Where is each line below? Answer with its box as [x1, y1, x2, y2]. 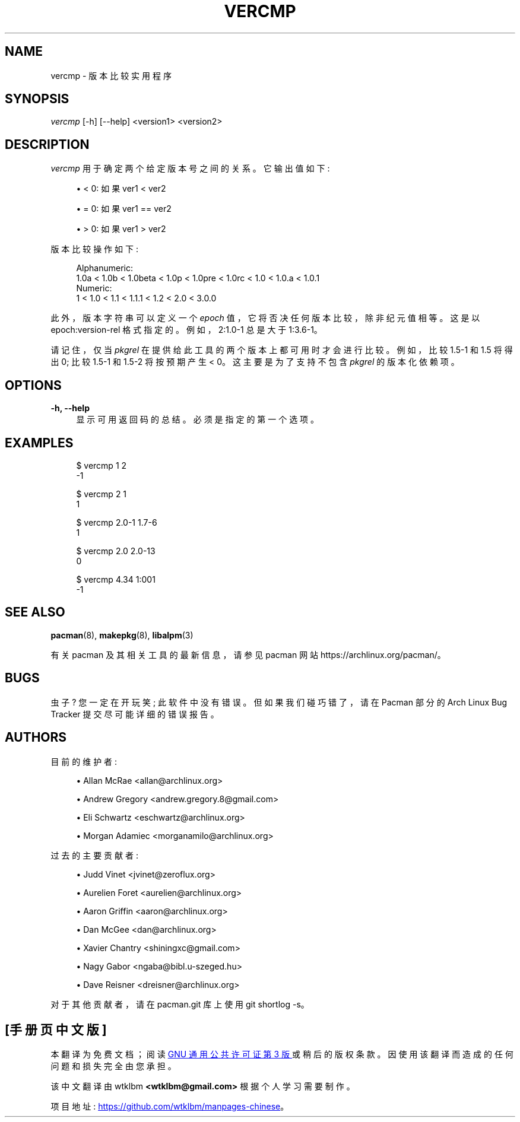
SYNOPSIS [5, 91, 69, 107]
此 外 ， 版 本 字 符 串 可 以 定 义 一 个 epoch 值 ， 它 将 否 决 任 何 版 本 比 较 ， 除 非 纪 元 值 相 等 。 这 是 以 [50, 313, 480, 323]
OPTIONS [5, 377, 62, 393]
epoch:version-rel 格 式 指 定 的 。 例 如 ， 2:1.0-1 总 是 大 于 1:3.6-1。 [50, 325, 322, 335]
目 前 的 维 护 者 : [50, 756, 118, 767]
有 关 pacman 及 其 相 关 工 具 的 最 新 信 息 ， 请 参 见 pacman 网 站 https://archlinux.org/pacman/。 [50, 649, 446, 660]
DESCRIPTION [5, 136, 90, 152]
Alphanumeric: [76, 263, 133, 274]
